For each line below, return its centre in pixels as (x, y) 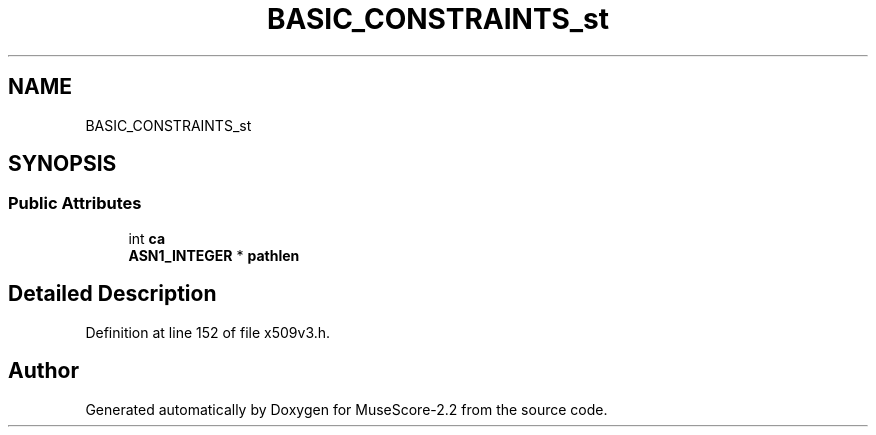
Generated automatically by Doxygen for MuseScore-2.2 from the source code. (346, 409)
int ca (147, 238)
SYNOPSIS (62, 164)
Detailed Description (112, 294)
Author (43, 371)
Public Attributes (75, 203)
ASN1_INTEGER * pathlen (214, 255)
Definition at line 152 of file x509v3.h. (208, 332)
